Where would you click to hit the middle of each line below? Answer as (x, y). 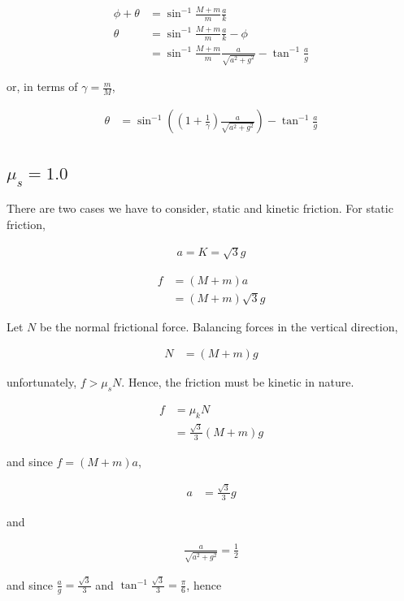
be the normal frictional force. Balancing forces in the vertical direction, (219, 326)
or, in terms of (42, 86)
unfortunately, (42, 382)
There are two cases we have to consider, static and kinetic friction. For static (200, 208)
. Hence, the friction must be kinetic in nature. (238, 382)
